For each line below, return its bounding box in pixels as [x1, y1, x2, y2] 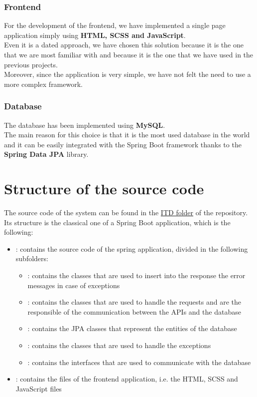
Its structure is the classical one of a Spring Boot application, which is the [4, 217, 231, 227]
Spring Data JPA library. [4, 149, 89, 159]
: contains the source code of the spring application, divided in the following [15, 243, 248, 254]
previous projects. [4, 59, 58, 69]
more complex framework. [4, 78, 83, 89]
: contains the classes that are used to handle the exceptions [27, 340, 211, 351]
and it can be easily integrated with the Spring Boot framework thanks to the [4, 139, 242, 149]
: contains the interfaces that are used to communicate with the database [27, 357, 251, 367]
